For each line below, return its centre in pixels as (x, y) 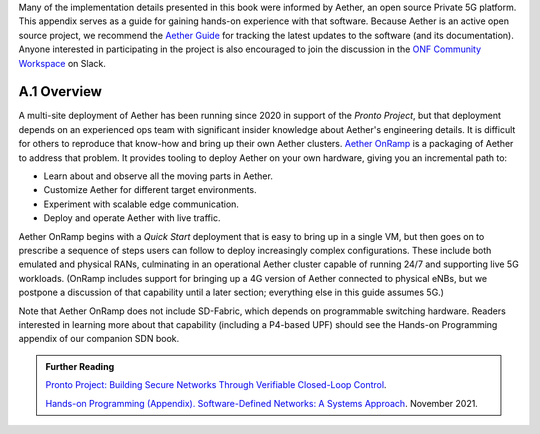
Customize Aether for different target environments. (150, 190)
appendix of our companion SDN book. (99, 339)
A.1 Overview (60, 91)
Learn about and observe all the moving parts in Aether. (158, 176)
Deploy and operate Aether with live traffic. (132, 218)
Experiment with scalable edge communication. (141, 204)
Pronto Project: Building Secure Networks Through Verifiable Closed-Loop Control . (216, 385)
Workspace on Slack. (62, 63)
